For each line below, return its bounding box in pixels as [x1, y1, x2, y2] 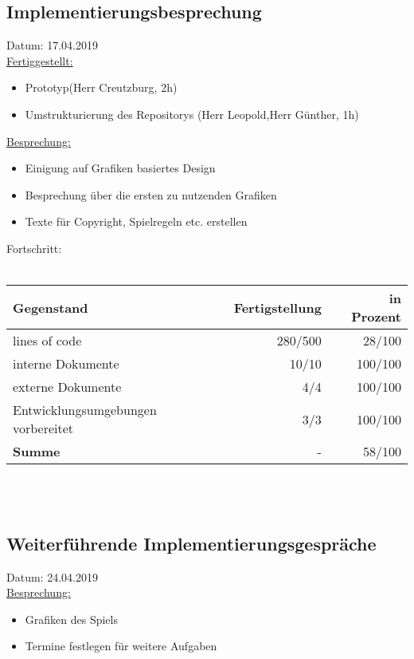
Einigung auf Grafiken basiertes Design [25, 160, 216, 176]
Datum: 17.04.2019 [6, 37, 98, 53]
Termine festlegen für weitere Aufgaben [25, 637, 217, 654]
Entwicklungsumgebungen [13, 401, 157, 420]
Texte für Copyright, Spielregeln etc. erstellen [25, 213, 248, 230]
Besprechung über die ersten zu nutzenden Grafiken [25, 186, 277, 203]
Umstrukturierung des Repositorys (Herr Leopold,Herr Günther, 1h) [25, 105, 359, 122]
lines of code [13, 331, 82, 350]
